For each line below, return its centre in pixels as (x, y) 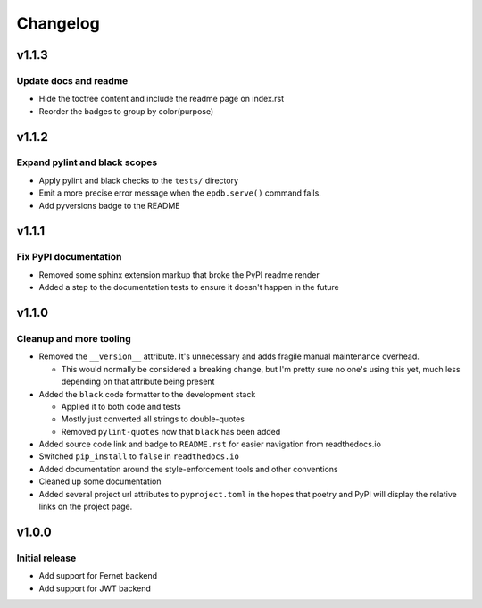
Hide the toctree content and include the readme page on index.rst (162, 99)
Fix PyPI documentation (69, 257)
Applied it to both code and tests (121, 406)
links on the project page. (86, 507)
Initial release (46, 558)
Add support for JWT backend (95, 588)
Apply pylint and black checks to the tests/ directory (139, 180)
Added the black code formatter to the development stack (147, 394)
